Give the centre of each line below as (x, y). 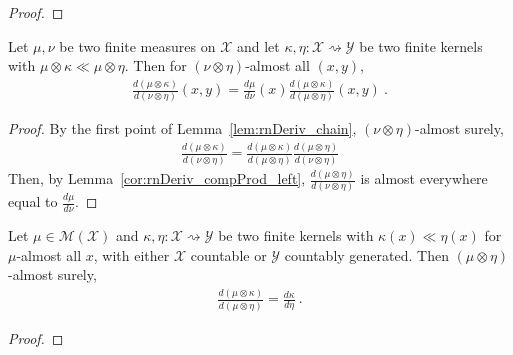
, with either (131, 254)
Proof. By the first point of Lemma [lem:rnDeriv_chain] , (182, 128)
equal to (33, 201)
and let (258, 45)
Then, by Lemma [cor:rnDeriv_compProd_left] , (157, 178)
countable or (228, 254)
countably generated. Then (366, 254)
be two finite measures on (137, 45)
